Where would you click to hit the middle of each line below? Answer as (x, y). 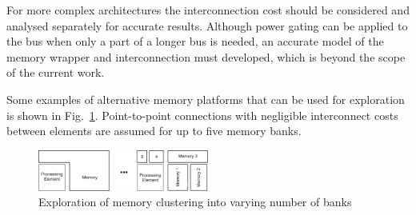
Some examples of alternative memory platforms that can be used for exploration (206, 99)
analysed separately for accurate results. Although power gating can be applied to (207, 25)
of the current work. (56, 72)
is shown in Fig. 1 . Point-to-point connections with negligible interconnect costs (202, 115)
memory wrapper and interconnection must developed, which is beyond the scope (206, 56)
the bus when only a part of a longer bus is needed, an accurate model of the (195, 41)
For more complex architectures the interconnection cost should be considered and (208, 10)
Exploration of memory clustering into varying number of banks (195, 202)
